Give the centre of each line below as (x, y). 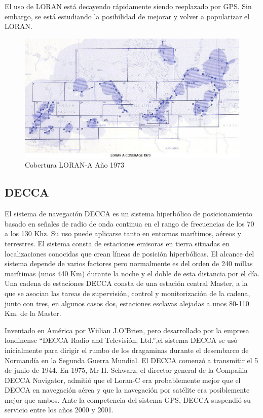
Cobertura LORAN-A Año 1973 (75, 165)
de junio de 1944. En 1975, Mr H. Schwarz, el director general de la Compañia (126, 370)
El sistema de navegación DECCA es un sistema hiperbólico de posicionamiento (129, 214)
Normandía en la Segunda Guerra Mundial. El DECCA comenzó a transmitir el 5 (131, 360)
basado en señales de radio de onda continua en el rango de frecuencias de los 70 (129, 223)
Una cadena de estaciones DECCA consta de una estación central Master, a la (126, 283)
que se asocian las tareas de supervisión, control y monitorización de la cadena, (127, 293)
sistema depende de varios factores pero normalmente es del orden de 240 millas (129, 263)
